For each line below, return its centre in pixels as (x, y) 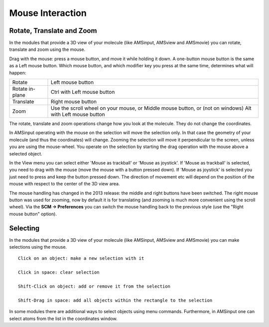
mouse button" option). (33, 214)
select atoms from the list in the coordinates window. (64, 319)
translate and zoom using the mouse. (47, 49)
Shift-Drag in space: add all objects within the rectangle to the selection (115, 300)
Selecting (24, 228)
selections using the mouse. (38, 247)
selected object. (26, 154)
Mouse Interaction (48, 13)
